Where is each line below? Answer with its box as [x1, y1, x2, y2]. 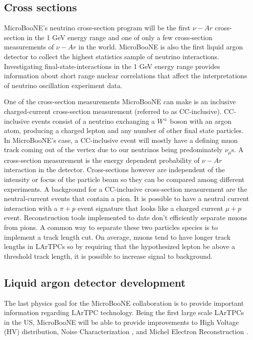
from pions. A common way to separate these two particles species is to [4, 222, 218, 232]
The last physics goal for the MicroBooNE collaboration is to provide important [4, 297, 244, 308]
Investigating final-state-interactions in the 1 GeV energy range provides [4, 61, 220, 71]
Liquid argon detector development [4, 274, 186, 290]
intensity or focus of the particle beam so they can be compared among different [4, 174, 245, 184]
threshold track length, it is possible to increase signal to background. [4, 250, 213, 261]
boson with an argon [170, 115, 232, 126]
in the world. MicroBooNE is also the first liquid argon [78, 42, 243, 52]
